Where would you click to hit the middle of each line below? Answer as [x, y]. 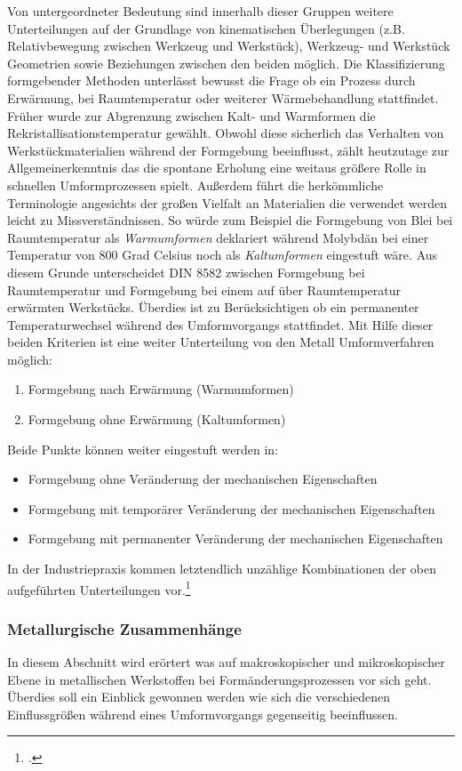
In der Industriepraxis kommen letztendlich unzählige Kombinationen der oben [222, 569]
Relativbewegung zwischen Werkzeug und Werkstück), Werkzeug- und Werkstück [229, 46]
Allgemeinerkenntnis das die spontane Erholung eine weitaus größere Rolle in [217, 168]
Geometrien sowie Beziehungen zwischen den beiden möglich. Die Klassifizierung [226, 63]
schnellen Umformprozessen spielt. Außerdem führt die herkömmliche [195, 185]
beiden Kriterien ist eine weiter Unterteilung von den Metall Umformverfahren [221, 342]
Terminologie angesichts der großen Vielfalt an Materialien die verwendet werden [227, 202]
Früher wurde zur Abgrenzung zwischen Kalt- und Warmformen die [191, 115]
